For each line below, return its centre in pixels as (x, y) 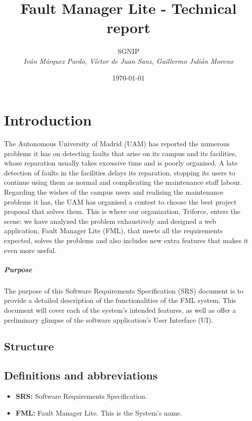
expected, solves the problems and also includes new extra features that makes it (126, 240)
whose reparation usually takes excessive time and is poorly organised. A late (121, 163)
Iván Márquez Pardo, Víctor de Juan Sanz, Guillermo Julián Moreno (128, 61)
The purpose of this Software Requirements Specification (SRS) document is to (124, 290)
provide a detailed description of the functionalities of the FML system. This (120, 300)
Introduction (48, 120)
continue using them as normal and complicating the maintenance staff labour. (123, 182)
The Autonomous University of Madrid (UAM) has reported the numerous (117, 144)
